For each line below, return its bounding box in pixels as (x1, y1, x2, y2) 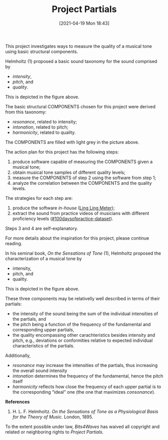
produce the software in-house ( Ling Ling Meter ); (12, 205, 115, 211)
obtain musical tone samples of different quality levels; (12, 169, 125, 175)
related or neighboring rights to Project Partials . (5, 429, 104, 435)
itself (12, 378, 23, 384)
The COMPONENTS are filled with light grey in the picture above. (5, 139, 139, 145)
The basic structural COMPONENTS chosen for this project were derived (5, 103, 156, 109)
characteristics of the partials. (12, 342, 75, 348)
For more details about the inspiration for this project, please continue (5, 235, 149, 241)
